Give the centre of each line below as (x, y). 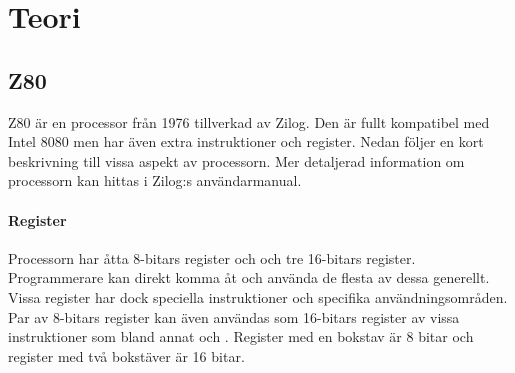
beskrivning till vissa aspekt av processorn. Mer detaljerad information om (236, 160)
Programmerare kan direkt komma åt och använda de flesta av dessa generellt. (249, 277)
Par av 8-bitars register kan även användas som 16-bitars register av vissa (234, 316)
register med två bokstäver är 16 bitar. (126, 355)
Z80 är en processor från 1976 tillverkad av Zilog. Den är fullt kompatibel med (249, 121)
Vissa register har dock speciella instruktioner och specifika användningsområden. (258, 296)
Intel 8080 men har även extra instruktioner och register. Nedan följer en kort (246, 141)
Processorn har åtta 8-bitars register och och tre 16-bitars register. (212, 257)
